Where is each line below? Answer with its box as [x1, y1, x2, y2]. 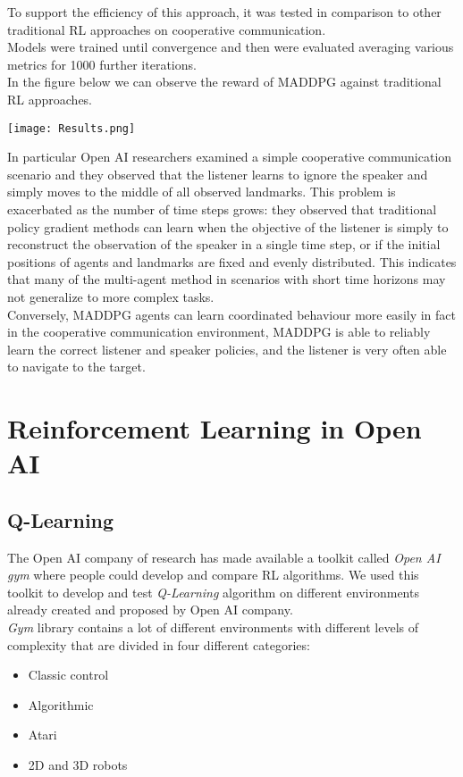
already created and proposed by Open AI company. [7, 600, 293, 619]
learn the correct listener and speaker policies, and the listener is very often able [7, 339, 447, 358]
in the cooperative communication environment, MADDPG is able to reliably [7, 322, 431, 341]
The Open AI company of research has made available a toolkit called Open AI [7, 547, 441, 566]
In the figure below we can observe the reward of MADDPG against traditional [7, 72, 442, 91]
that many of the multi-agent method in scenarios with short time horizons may [7, 270, 446, 288]
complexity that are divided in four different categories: [7, 635, 310, 654]
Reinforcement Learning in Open [7, 410, 422, 447]
